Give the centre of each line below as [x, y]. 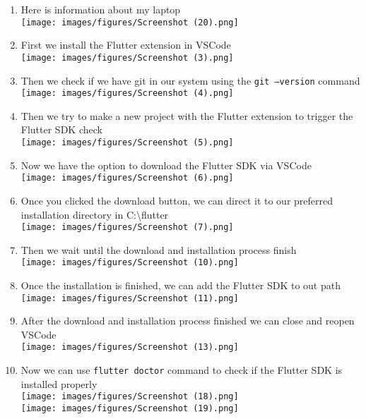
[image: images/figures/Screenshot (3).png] [127, 57]
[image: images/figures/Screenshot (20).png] [130, 22]
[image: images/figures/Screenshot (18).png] [130, 397]
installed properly [59, 383]
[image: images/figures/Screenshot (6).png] [127, 178]
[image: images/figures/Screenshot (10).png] [130, 263]
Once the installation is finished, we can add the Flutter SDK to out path [181, 285]
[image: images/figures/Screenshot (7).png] [127, 227]
